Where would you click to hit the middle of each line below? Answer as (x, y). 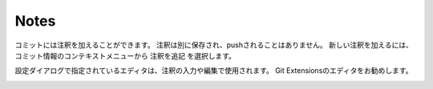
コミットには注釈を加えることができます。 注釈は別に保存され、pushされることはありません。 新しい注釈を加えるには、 (214, 45)
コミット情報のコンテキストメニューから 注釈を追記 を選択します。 (125, 55)
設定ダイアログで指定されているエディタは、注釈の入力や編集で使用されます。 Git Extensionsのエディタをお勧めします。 (214, 71)
